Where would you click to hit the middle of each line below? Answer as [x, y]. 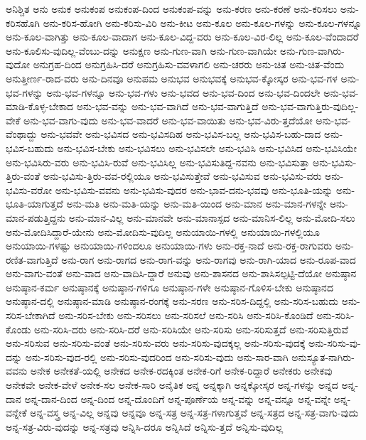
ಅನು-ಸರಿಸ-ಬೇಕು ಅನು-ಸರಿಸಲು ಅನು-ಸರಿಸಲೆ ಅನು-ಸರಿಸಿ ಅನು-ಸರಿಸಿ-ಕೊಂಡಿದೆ [186, 315]
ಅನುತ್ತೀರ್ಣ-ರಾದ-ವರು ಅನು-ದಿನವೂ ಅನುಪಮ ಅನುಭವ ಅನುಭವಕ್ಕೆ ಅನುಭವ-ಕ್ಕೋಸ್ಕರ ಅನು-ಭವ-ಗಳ [172, 78]
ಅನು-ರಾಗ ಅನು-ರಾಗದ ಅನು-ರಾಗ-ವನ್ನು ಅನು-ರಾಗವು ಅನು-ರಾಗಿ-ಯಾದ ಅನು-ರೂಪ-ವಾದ [209, 259]
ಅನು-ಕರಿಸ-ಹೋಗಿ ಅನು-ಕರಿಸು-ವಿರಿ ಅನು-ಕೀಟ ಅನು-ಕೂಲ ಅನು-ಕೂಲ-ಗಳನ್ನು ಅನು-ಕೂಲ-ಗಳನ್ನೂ [203, 22]
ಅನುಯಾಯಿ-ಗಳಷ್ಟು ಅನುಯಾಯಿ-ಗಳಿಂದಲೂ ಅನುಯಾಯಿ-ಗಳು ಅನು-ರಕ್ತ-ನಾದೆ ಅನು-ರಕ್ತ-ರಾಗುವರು [169, 246]
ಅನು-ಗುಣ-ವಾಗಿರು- [312, 50]
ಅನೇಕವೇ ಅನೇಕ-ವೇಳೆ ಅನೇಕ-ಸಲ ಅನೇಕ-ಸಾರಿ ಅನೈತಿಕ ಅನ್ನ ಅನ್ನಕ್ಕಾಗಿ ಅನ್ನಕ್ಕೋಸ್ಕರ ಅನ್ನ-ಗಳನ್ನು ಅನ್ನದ [172, 385]
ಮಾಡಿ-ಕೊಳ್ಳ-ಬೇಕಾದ [40, 106]
